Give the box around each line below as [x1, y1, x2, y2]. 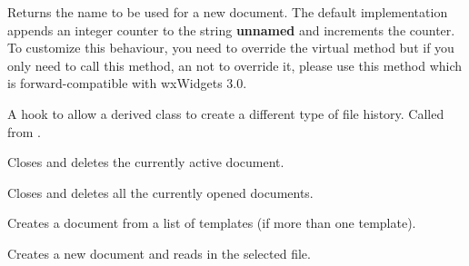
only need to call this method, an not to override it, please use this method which [7, 55, 463, 74]
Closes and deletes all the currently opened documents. [7, 182, 314, 202]
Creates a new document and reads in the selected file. [7, 243, 311, 262]
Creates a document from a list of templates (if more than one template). [7, 213, 416, 232]
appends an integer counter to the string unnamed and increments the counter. [7, 20, 455, 39]
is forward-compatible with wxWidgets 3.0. [7, 74, 247, 93]
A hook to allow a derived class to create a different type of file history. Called [7, 103, 444, 123]
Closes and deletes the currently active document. [7, 153, 284, 172]
